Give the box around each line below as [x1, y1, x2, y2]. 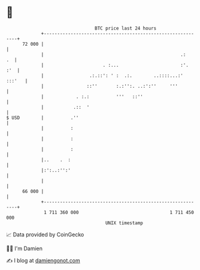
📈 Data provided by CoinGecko [6, 231, 84, 238]
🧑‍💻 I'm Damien [6, 245, 43, 252]
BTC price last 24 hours [95, 25, 157, 31]
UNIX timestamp [105, 219, 144, 226]
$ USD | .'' [6, 114, 79, 121]
